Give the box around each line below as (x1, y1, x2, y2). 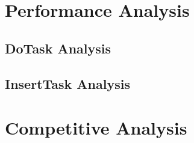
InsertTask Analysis (5, 74, 130, 93)
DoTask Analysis (5, 38, 111, 57)
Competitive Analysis (5, 115, 187, 140)
